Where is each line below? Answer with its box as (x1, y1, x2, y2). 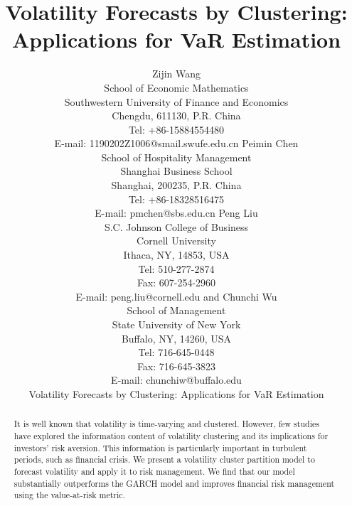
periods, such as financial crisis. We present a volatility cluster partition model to (14, 453, 315, 465)
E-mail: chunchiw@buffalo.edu (111, 372, 242, 387)
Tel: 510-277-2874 (138, 261, 215, 276)
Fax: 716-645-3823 (137, 358, 216, 373)
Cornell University (137, 233, 216, 248)
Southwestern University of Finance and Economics (64, 94, 289, 109)
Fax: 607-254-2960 (137, 275, 216, 290)
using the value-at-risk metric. (14, 489, 125, 501)
